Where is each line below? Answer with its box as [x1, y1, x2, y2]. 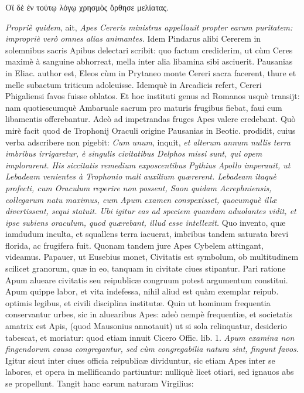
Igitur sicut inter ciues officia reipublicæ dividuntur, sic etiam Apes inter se [5, 354, 275, 366]
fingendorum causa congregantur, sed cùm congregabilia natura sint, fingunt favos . [5, 343, 299, 355]
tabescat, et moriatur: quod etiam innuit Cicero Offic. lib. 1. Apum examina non [5, 331, 295, 343]
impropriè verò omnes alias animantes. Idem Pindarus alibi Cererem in [5, 32, 261, 45]
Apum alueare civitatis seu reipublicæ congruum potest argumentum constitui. [5, 273, 288, 286]
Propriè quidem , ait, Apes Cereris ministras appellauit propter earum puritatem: [5, 21, 293, 33]
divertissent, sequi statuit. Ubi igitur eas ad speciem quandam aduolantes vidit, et [5, 205, 296, 217]
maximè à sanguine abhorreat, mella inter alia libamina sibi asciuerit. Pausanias [5, 55, 293, 67]
